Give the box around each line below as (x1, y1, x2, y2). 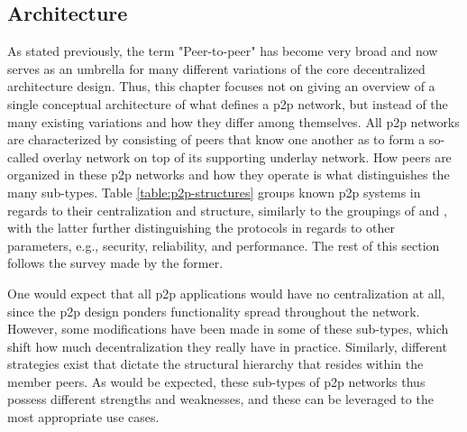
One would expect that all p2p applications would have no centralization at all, (7, 283, 445, 302)
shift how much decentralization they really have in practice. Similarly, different (7, 336, 447, 355)
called (7, 147, 39, 166)
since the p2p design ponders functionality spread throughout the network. (7, 301, 420, 320)
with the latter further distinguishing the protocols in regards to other (7, 218, 395, 237)
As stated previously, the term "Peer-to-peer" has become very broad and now (7, 41, 438, 60)
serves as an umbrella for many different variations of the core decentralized (7, 59, 426, 78)
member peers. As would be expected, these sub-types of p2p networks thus (7, 372, 426, 391)
